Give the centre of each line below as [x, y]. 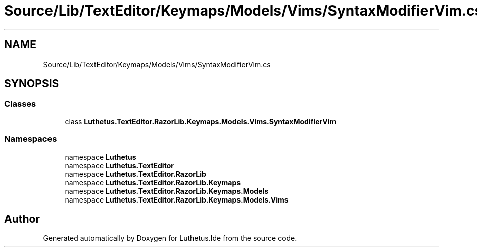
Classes [20, 104]
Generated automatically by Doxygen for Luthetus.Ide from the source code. [170, 238]
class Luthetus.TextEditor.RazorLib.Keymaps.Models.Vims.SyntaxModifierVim [201, 121]
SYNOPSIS [32, 84]
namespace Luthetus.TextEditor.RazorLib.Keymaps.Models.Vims [177, 199]
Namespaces [31, 139]
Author [22, 219]
